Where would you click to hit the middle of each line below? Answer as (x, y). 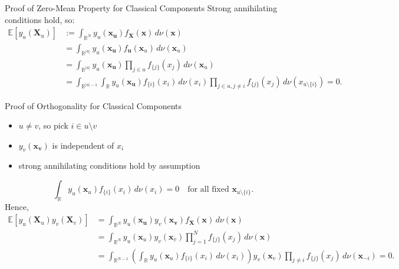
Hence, (17, 206)
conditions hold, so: (40, 19)
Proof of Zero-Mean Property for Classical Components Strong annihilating (141, 8)
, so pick (53, 125)
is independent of (83, 145)
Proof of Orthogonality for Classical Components (93, 105)
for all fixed (208, 190)
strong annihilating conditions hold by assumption (109, 165)
